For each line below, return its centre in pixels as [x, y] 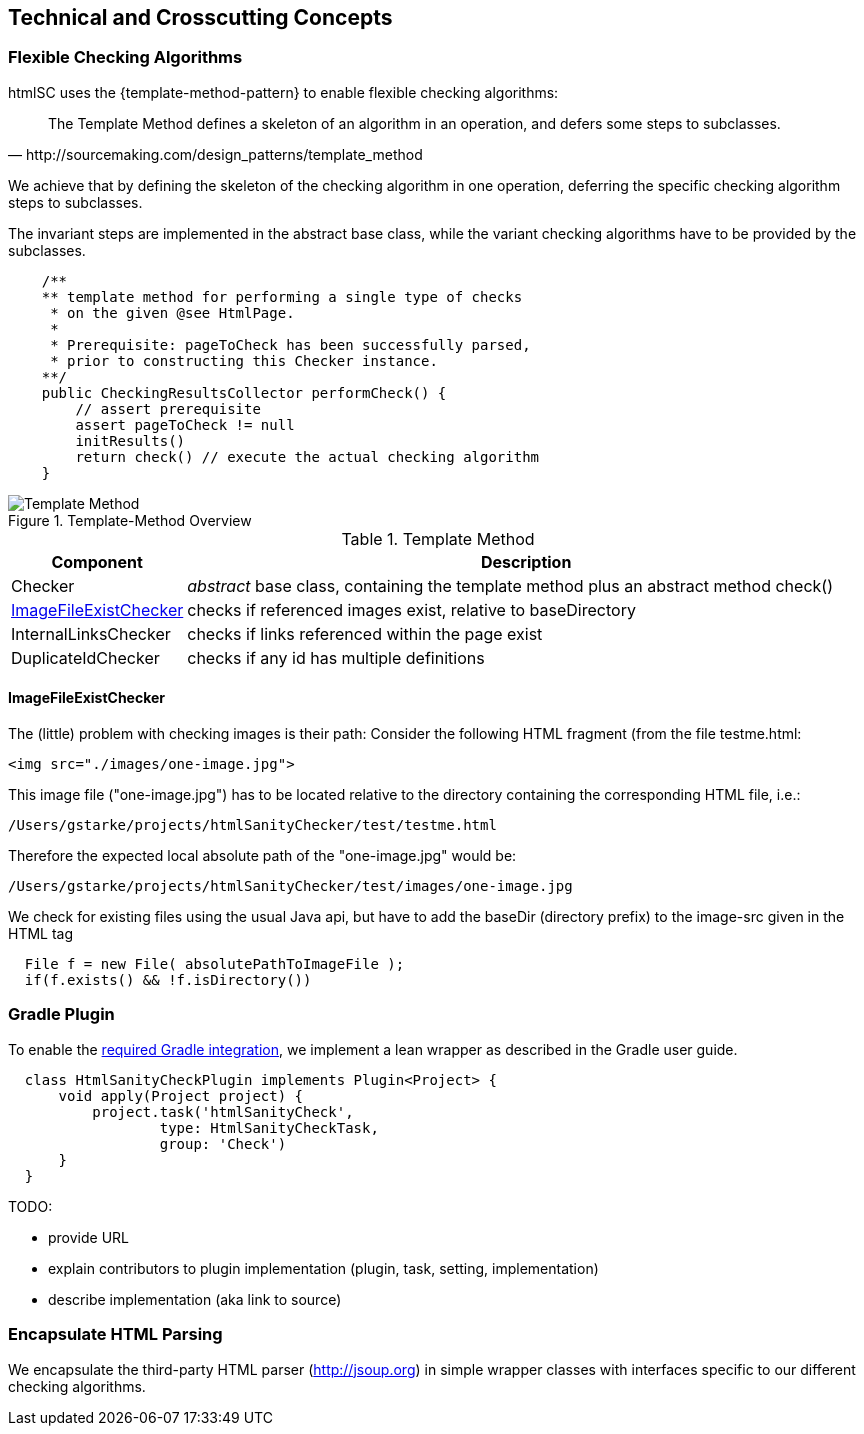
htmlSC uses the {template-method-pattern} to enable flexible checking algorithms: [283, 92]
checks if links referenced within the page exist [365, 633]
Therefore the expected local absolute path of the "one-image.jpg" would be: [262, 856]
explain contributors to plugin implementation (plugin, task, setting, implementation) [323, 1268]
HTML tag [41, 934]
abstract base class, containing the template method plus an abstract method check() [510, 585]
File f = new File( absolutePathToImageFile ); [214, 964]
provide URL [89, 1237]
